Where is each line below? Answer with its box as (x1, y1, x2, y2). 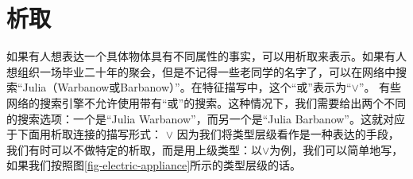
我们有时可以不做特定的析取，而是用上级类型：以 (6, 141, 262, 158)
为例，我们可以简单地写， (269, 141, 403, 158)
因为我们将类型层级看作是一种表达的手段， (176, 126, 399, 142)
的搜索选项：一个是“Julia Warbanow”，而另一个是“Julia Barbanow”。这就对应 (6, 110, 405, 126)
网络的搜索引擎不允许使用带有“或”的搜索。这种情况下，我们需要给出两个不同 (6, 94, 407, 111)
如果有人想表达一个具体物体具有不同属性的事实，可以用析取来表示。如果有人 (6, 48, 407, 64)
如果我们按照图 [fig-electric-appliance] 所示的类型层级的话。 (6, 157, 302, 173)
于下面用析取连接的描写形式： (6, 126, 162, 142)
